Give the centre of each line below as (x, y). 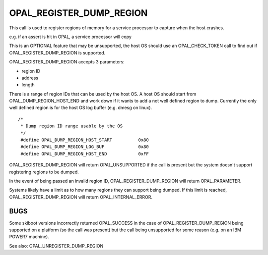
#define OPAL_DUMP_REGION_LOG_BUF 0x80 (85, 147)
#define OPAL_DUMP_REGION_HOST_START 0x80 (85, 140)
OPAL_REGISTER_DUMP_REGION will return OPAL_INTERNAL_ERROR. (81, 197)
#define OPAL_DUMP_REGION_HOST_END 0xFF (85, 154)
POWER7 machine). (29, 237)
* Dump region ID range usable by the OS (72, 126)
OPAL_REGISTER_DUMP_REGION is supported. (57, 52)
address (30, 78)
